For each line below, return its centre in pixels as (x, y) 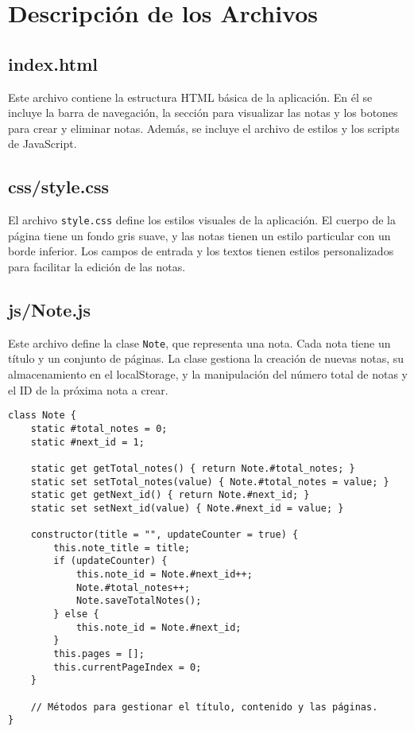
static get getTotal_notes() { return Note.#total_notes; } (193, 468)
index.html (53, 63)
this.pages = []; (99, 654)
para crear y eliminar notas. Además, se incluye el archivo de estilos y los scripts (204, 128)
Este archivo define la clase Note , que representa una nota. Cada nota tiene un (199, 342)
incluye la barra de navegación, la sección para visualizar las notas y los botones (203, 113)
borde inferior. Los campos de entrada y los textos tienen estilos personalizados (201, 251)
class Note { (42, 416)
